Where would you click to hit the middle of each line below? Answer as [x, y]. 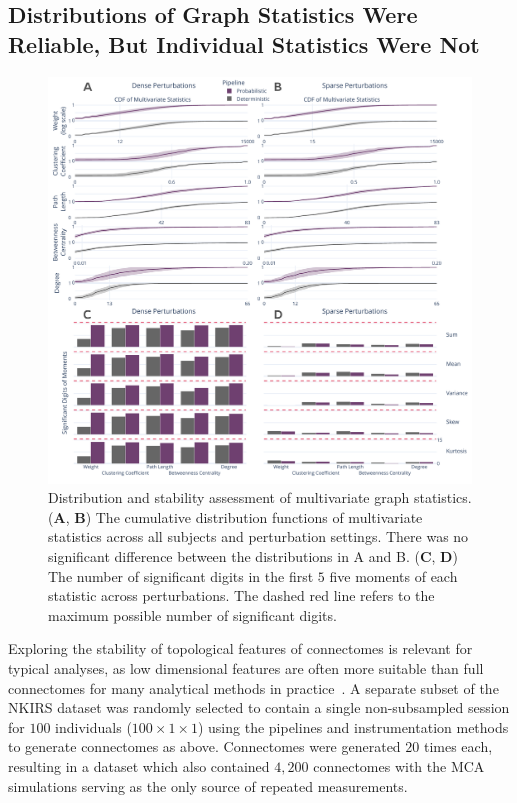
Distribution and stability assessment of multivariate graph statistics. [260, 497]
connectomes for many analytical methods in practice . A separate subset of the [253, 687]
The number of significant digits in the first [181, 575]
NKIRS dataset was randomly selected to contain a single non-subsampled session [259, 707]
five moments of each [393, 575]
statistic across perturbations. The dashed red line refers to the [241, 595]
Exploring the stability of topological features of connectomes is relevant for [240, 648]
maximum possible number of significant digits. [192, 614]
